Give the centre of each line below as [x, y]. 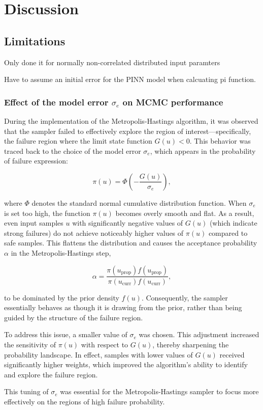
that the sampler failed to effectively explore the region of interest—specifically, [128, 131]
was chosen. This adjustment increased [199, 334]
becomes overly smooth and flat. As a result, [185, 213]
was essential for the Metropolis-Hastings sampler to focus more [159, 391]
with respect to [105, 344]
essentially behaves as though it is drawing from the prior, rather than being [123, 307]
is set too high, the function [47, 213]
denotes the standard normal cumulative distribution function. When [139, 202]
